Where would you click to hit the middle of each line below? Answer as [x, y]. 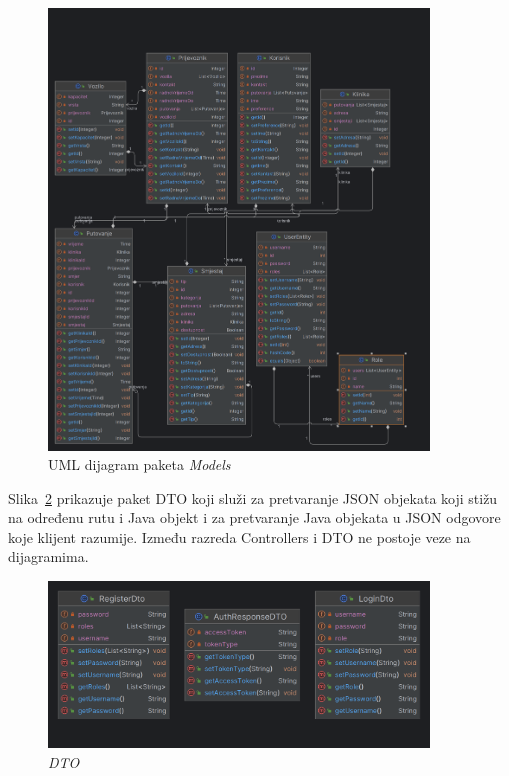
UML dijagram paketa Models [139, 464]
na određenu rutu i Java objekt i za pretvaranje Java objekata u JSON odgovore [254, 517]
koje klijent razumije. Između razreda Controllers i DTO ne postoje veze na [239, 536]
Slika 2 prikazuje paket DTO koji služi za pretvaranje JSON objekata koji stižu [253, 497]
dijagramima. [48, 556]
